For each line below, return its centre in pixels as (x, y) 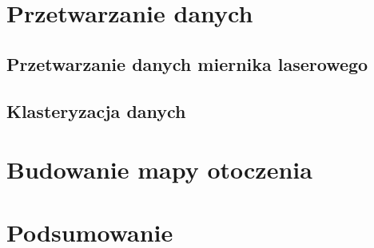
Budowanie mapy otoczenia (159, 169)
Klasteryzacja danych (96, 110)
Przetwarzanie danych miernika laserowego (187, 63)
